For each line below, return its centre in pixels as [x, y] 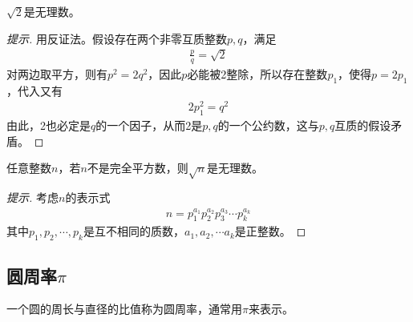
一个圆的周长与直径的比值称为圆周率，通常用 [124, 309]
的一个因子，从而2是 [149, 125]
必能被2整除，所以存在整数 [257, 73]
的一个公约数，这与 [268, 125]
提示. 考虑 [32, 197]
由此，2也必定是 [49, 125]
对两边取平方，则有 [57, 73]
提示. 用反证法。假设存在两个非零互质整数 [117, 38]
